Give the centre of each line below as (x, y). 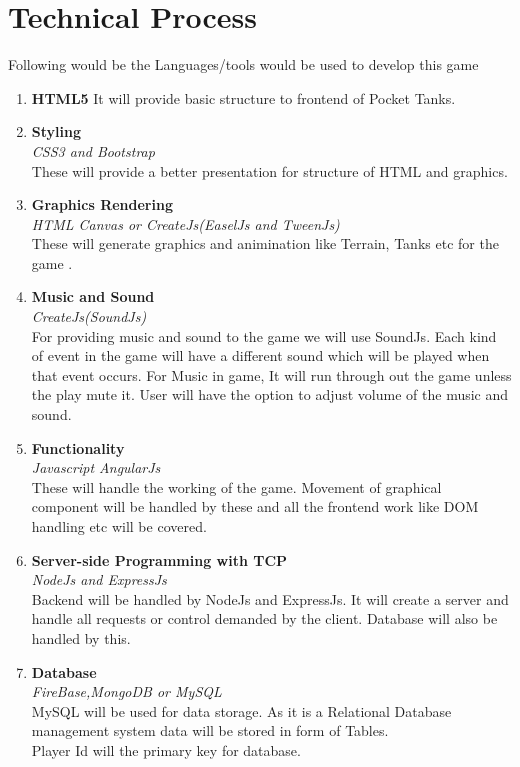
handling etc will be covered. (119, 526)
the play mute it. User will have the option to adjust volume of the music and (270, 394)
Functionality (78, 447)
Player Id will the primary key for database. (166, 749)
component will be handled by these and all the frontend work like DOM (255, 506)
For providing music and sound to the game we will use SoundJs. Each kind (264, 335)
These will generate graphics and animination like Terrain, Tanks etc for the (265, 243)
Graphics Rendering (102, 204)
